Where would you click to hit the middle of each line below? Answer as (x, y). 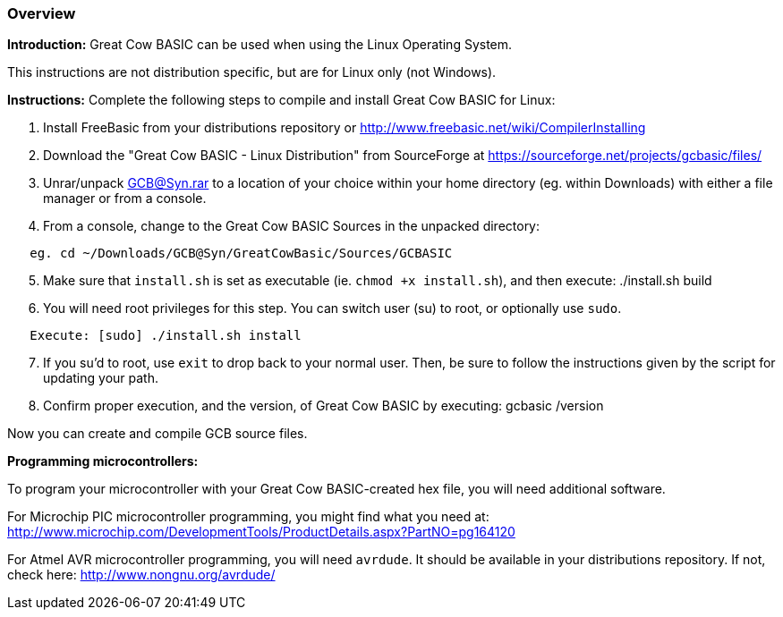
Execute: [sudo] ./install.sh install (166, 336)
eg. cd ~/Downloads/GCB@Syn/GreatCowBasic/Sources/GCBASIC (241, 254)
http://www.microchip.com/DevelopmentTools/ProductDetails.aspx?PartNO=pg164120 (261, 532)
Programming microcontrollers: (103, 461)
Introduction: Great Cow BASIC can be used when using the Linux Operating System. (260, 45)
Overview (42, 13)
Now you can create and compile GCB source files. (157, 434)
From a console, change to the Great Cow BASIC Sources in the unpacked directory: (292, 226)
